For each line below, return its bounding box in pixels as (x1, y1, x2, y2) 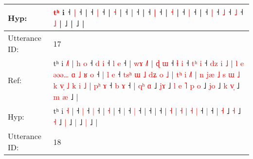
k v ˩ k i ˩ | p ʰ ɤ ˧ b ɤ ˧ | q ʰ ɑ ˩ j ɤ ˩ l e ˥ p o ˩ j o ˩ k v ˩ (53, 80, 240, 91)
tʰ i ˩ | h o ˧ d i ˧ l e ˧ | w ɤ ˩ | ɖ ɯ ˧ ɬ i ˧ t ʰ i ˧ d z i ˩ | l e (53, 57, 244, 69)
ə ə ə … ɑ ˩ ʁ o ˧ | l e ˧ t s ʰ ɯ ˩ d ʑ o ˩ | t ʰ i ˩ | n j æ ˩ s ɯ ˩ (53, 69, 240, 80)
